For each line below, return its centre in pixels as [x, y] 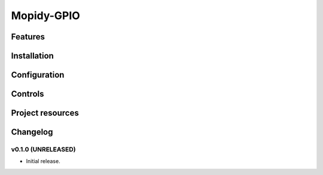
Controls [28, 94]
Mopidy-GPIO [45, 16]
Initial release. [43, 161]
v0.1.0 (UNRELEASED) [43, 149]
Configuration [38, 75]
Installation [32, 56]
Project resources [45, 113]
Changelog [32, 132]
